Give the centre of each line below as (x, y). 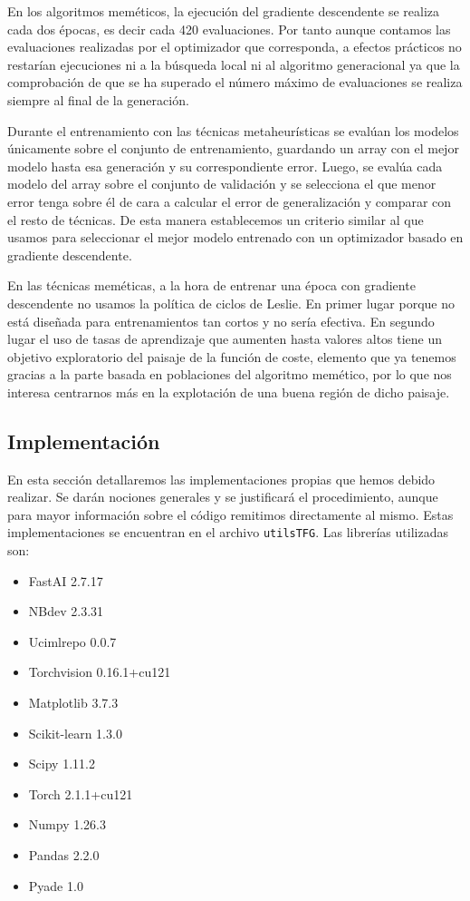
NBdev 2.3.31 (66, 611)
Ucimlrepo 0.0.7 (72, 641)
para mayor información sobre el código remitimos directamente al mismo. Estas (230, 514)
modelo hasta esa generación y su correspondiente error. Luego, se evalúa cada (225, 166)
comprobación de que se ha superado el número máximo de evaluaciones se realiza (235, 82)
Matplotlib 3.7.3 (73, 703)
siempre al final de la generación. (98, 99)
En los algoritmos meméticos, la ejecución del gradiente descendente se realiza (224, 11)
